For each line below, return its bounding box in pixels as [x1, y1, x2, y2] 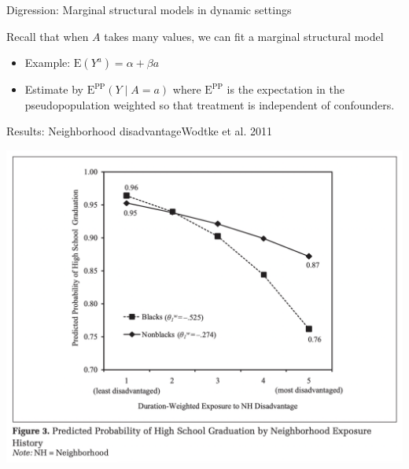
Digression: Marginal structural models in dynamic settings [6, 2, 292, 17]
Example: [24, 54, 71, 71]
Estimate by [24, 81, 83, 98]
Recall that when [6, 28, 89, 44]
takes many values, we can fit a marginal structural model [104, 28, 384, 44]
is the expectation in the [227, 81, 345, 98]
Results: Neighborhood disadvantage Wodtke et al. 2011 [6, 123, 273, 139]
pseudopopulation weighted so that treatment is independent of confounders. [24, 96, 395, 113]
